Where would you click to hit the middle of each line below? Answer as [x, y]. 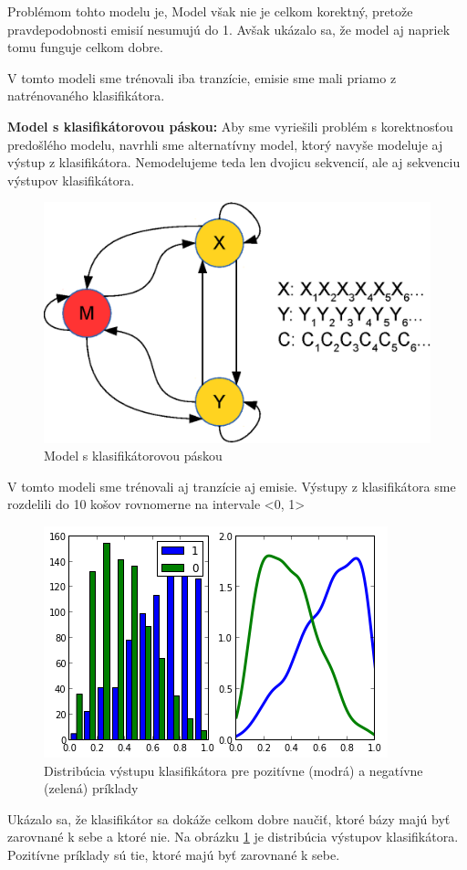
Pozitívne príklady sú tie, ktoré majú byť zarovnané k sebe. [174, 855]
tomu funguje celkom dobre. [85, 47]
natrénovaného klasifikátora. [86, 95]
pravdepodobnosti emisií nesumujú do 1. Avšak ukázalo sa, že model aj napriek [229, 29]
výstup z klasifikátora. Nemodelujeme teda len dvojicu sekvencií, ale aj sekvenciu [234, 162]
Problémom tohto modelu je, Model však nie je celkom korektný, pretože [210, 11]
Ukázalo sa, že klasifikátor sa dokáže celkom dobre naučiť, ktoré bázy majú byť [229, 818]
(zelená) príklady [91, 788]
